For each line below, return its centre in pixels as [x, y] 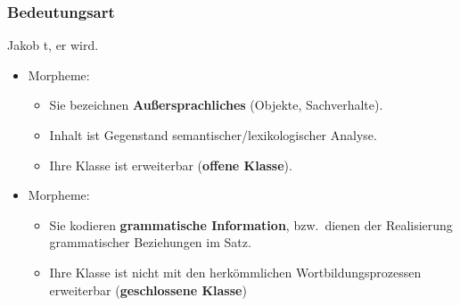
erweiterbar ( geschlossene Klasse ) [148, 289]
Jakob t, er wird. [53, 45]
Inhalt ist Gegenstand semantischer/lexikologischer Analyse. [213, 135]
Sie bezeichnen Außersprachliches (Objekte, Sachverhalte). [216, 105]
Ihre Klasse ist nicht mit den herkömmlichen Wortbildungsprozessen [235, 272]
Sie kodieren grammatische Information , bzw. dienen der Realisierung [251, 224]
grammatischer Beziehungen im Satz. [150, 242]
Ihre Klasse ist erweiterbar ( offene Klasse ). [171, 165]
